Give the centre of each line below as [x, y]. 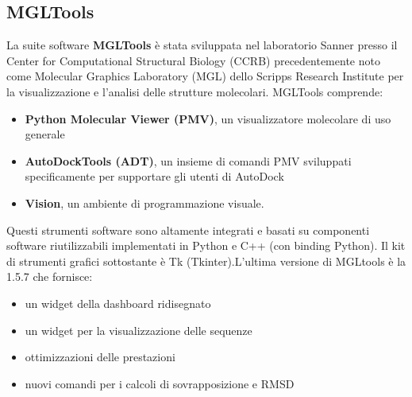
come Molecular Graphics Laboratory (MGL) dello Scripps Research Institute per [205, 76]
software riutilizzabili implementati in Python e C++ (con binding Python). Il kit [206, 245]
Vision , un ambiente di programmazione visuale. [144, 202]
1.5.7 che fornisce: [50, 276]
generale [45, 134]
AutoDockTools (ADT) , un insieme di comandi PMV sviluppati [188, 160]
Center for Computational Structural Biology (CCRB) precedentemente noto [193, 60]
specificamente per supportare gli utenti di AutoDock [154, 176]
